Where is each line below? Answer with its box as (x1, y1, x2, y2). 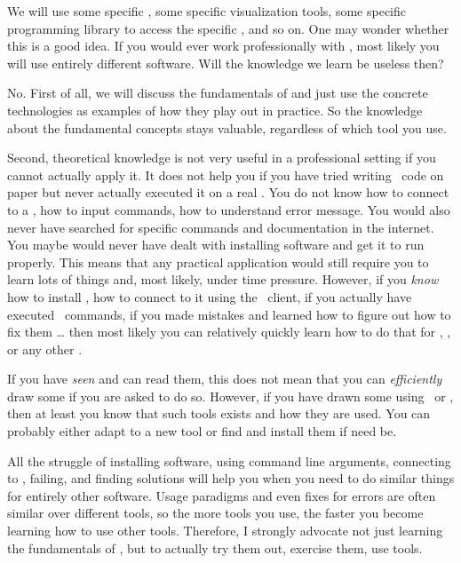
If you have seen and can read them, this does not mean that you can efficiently (7, 369, 442, 388)
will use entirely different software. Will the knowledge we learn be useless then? (7, 53, 444, 72)
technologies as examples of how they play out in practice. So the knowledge (7, 100, 423, 119)
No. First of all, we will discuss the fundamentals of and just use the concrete (7, 83, 428, 102)
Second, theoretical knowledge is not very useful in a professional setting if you (7, 148, 436, 167)
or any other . (7, 339, 83, 358)
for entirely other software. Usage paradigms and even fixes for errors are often (7, 486, 436, 504)
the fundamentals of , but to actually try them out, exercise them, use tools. (7, 538, 423, 557)
